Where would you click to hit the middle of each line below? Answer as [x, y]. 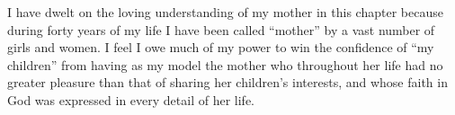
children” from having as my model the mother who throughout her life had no [225, 64]
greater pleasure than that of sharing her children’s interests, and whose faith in [227, 82]
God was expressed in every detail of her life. [131, 99]
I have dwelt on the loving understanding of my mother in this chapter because [225, 12]
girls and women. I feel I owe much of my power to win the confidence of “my [221, 47]
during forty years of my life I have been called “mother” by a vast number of [221, 29]
